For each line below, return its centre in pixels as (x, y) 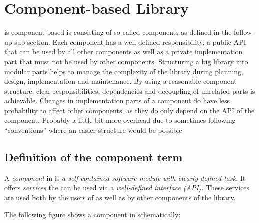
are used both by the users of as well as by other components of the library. (120, 198)
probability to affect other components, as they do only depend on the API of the (129, 110)
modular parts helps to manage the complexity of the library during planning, (124, 71)
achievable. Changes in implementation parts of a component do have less (117, 101)
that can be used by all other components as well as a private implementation (123, 52)
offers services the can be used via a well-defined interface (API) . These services (127, 188)
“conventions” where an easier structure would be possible (93, 130)
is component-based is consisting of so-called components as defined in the (118, 32)
